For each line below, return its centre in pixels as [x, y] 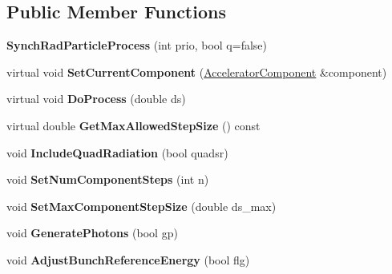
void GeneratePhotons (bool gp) [92, 233]
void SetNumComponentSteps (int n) [108, 179]
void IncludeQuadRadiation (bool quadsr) [117, 152]
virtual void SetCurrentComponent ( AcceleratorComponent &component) [197, 71]
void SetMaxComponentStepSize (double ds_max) [141, 206]
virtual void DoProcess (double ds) [96, 99]
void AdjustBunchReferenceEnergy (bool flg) [128, 259]
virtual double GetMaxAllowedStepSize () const [133, 125]
